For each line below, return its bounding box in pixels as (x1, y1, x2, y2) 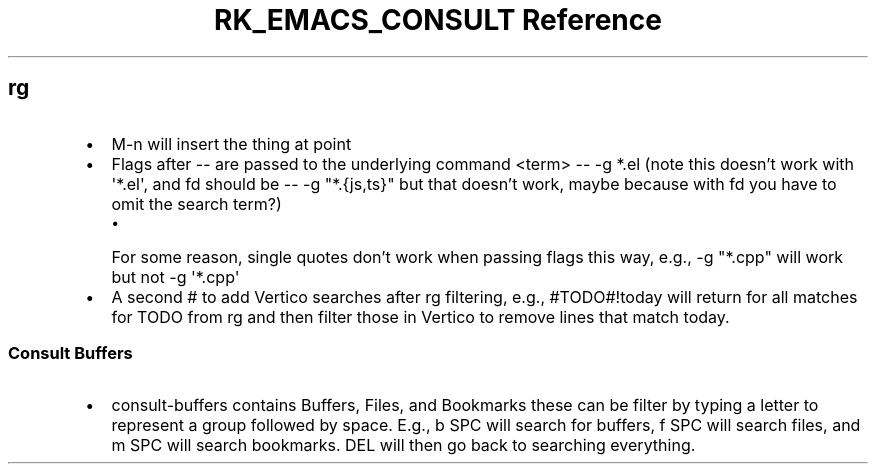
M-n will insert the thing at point (111, 133, 352, 154)
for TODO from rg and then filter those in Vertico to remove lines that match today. (111, 306, 730, 327)
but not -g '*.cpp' (111, 266, 240, 287)
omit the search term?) (111, 193, 282, 214)
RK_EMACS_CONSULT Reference (214, 3, 662, 37)
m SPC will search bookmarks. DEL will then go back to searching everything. (111, 435, 696, 456)
